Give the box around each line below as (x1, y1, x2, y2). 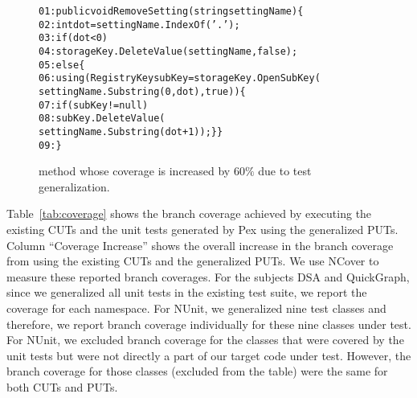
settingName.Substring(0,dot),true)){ (39, 85, 246, 97)
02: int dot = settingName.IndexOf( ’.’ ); (39, 18, 240, 31)
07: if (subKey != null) (39, 99, 149, 111)
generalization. (39, 178, 110, 195)
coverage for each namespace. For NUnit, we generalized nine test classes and (6, 299, 386, 316)
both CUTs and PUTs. (6, 378, 118, 395)
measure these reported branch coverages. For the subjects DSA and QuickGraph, (6, 268, 410, 285)
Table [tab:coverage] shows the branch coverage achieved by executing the (6, 205, 372, 222)
